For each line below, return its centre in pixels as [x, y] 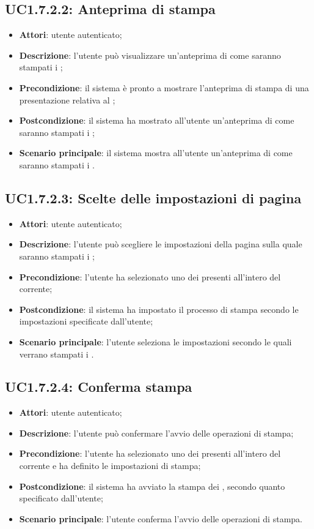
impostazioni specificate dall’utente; [86, 321]
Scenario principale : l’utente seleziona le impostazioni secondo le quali [155, 341]
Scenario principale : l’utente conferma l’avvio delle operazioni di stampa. [161, 518]
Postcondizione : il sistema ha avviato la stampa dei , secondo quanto [152, 486]
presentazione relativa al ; [67, 99]
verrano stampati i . [57, 354]
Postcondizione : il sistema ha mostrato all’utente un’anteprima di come [157, 120]
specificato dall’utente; [61, 498]
